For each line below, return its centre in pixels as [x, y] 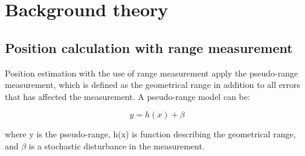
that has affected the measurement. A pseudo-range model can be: [127, 96]
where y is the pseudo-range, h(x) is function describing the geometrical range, [150, 134]
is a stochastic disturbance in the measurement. [117, 145]
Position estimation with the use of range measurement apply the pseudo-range [152, 73]
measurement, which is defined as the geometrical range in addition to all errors [152, 85]
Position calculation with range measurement [149, 47]
